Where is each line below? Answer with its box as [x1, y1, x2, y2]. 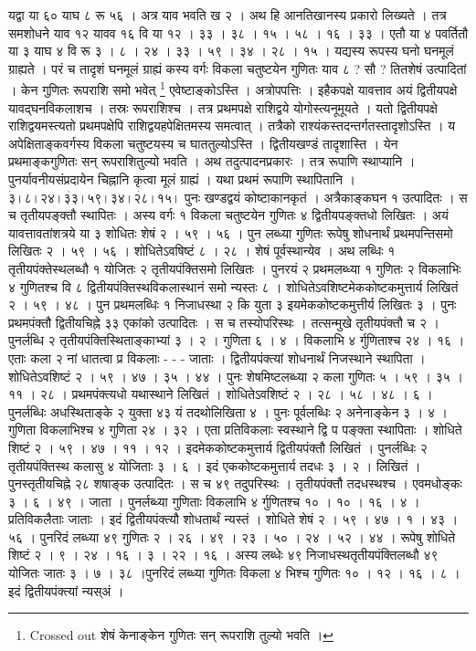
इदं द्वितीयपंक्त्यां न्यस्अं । [8, 581, 124, 600]
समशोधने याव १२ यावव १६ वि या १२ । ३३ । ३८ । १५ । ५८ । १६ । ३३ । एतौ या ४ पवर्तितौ [8, 23, 469, 42]
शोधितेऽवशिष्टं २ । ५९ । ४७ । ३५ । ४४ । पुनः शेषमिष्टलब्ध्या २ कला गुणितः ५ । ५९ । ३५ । [8, 366, 463, 385]
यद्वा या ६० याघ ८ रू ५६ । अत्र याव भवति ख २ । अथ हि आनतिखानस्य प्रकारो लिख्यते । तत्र [8, 5, 447, 24]
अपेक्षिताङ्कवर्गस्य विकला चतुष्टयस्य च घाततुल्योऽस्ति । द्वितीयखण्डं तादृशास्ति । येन [8, 133, 398, 152]
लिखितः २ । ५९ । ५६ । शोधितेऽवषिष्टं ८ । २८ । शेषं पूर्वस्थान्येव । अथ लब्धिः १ [8, 241, 396, 260]
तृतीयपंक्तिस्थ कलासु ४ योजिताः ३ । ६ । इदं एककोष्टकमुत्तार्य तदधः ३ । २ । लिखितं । [8, 456, 421, 475]
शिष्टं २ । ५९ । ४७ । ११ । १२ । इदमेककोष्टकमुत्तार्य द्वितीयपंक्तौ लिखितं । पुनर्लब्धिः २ [8, 437, 428, 457]
